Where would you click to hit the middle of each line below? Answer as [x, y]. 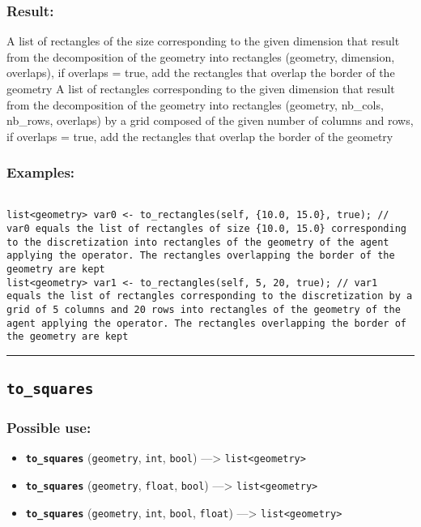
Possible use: [49, 428]
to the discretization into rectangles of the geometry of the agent [198, 242]
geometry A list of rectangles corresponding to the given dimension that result [201, 88]
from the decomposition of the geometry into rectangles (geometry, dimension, [201, 56]
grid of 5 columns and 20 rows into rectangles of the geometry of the [204, 309]
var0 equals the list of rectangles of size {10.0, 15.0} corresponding [206, 228]
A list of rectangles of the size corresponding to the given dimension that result [203, 41]
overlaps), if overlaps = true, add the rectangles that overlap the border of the [201, 73]
